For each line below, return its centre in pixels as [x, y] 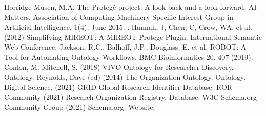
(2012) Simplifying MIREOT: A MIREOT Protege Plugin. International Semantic [133, 37]
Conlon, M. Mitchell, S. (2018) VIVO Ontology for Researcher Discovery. [119, 67]
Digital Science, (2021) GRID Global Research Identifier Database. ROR [118, 87]
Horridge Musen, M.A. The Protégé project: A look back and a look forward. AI [130, 7]
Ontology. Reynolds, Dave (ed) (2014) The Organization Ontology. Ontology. [125, 77]
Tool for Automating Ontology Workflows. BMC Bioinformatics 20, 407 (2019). [129, 56]
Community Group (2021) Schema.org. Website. [80, 107]
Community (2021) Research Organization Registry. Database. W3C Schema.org [130, 97]
